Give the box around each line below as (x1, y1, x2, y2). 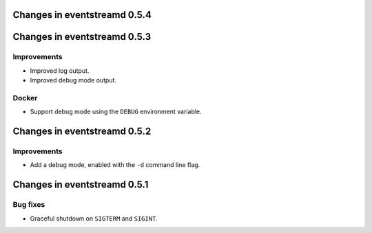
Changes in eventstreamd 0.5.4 (12, 9, 152, 21)
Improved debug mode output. (30, 76, 117, 85)
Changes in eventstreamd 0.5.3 (12, 31, 152, 43)
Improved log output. (30, 66, 90, 75)
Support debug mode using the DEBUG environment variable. (30, 107, 203, 116)
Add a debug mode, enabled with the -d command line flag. (30, 161, 200, 169)
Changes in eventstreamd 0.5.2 (12, 126, 152, 137)
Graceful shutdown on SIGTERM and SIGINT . (30, 214, 158, 223)
